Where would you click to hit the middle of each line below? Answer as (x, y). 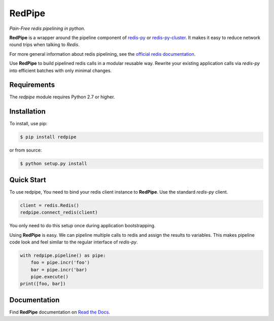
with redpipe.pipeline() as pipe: (63, 255)
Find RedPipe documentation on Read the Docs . (60, 312)
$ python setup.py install (54, 164)
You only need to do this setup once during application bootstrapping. (82, 226)
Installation (27, 112)
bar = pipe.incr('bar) (59, 270)
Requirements (32, 85)
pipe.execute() (49, 277)
